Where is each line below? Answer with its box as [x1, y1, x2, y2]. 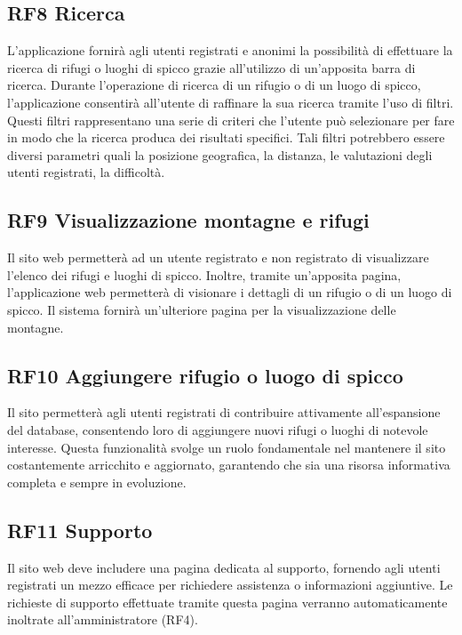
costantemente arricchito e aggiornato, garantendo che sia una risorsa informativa [7, 455, 450, 474]
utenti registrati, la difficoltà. [7, 163, 165, 181]
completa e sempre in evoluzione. [7, 472, 187, 491]
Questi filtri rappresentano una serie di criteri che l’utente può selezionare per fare [7, 110, 455, 129]
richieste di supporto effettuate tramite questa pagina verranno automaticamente [7, 592, 448, 611]
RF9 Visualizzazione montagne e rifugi [7, 206, 370, 234]
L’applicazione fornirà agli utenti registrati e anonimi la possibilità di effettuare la [7, 41, 453, 60]
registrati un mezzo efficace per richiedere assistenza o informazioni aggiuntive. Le [7, 575, 453, 594]
